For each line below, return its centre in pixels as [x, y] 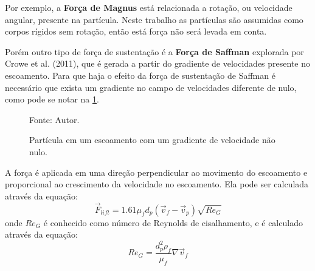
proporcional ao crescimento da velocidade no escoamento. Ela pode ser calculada [157, 184]
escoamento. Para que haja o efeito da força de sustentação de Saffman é [140, 75]
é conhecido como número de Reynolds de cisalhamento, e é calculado [173, 222]
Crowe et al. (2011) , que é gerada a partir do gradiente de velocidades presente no [158, 63]
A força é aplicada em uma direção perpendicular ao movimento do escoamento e [156, 172]
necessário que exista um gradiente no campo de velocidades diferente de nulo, [151, 87]
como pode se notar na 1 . [52, 99]
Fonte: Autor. [54, 119]
